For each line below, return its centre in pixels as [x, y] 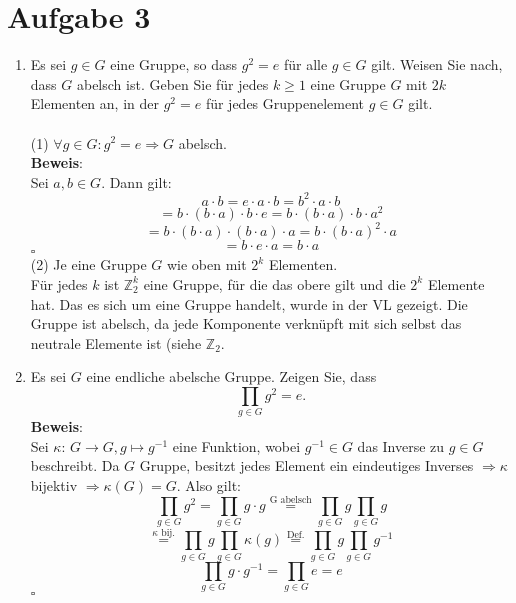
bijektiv [54, 485]
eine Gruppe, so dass [174, 64]
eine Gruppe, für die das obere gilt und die [274, 283]
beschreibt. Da [75, 465]
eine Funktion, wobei [236, 445]
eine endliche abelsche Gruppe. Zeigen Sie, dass [231, 376]
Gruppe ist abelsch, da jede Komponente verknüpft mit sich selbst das [246, 323]
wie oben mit [206, 264]
